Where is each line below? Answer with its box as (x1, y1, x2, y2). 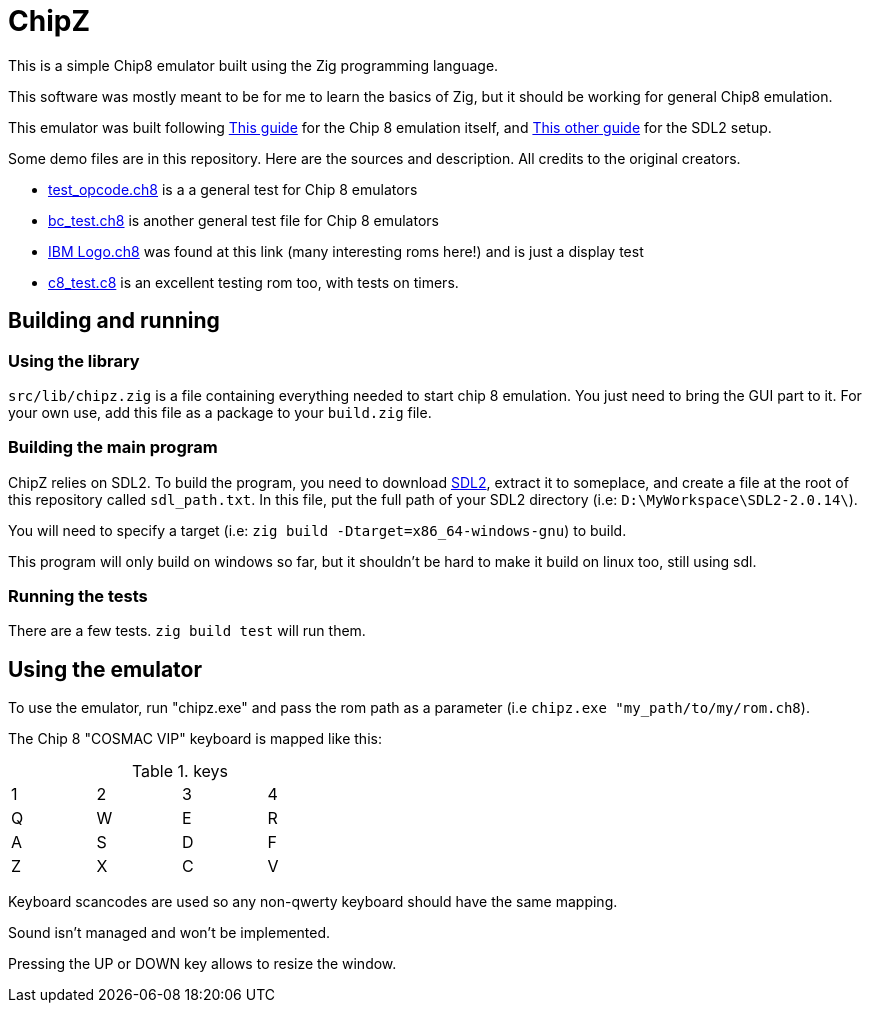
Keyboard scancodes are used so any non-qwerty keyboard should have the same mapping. (8, 893, 618, 911)
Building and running (8, 308, 220, 334)
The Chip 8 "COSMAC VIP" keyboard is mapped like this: (8, 730, 382, 748)
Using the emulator (8, 656, 202, 682)
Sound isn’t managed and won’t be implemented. (8, 924, 331, 942)
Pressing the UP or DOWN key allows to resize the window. (8, 955, 397, 973)
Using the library (8, 350, 140, 371)
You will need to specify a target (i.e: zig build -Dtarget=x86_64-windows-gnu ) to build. (8, 521, 627, 539)
